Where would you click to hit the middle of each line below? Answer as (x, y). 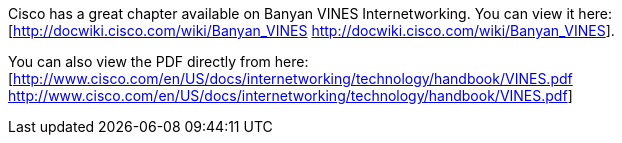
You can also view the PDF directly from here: (158, 61)
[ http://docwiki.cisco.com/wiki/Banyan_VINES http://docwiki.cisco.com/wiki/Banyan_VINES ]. (311, 30)
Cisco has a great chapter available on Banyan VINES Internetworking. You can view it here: (310, 13)
